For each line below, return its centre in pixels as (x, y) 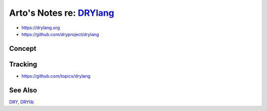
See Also (23, 90)
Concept (23, 49)
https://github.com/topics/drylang (56, 76)
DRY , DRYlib (22, 102)
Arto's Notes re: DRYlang (62, 13)
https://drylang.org (41, 28)
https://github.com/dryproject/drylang (60, 34)
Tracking (23, 64)
